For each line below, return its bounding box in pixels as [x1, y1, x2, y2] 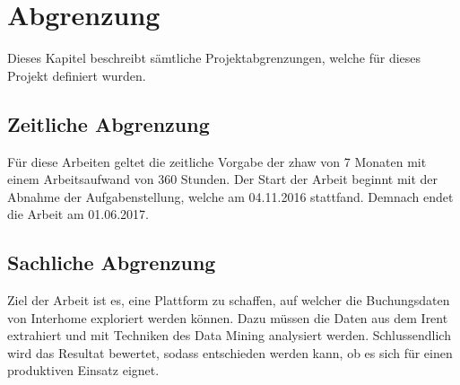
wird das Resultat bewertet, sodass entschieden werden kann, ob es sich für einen [7, 343, 453, 362]
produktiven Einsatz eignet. [7, 361, 160, 380]
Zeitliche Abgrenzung [7, 109, 210, 137]
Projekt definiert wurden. [7, 66, 146, 84]
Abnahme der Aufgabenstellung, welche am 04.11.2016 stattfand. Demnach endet [7, 187, 454, 206]
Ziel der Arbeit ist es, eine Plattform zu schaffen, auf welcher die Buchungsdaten [7, 291, 450, 310]
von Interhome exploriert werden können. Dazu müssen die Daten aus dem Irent [7, 308, 448, 327]
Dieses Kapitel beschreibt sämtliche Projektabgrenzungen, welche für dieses [7, 48, 421, 67]
